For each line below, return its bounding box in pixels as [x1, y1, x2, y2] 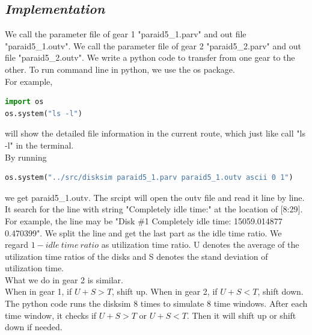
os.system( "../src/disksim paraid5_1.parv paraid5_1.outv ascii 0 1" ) [5, 173, 293, 182]
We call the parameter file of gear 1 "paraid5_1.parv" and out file [5, 28, 246, 40]
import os [5, 97, 44, 106]
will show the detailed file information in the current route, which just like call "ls [5, 127, 305, 140]
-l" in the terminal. [5, 138, 74, 151]
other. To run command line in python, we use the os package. [5, 63, 235, 75]
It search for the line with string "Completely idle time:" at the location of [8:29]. [5, 203, 303, 215]
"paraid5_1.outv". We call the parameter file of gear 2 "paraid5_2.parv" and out [5, 39, 301, 52]
